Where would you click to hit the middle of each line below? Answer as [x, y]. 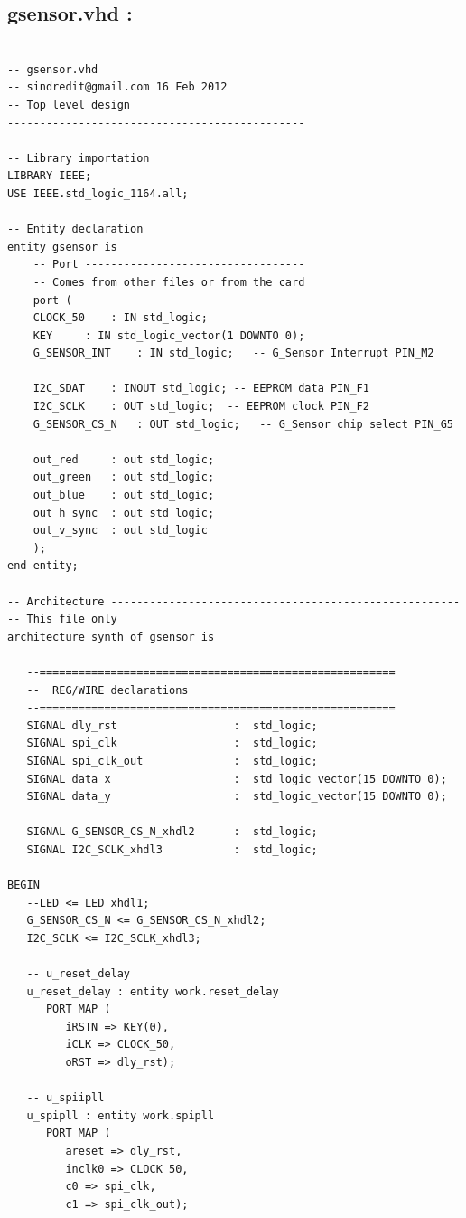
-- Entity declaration [75, 229]
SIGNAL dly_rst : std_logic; [172, 725]
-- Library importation [79, 158]
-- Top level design [69, 105]
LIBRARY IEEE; [50, 176]
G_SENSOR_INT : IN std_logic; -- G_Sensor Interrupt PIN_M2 [233, 353]
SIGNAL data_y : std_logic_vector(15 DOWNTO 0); [237, 797]
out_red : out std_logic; [124, 459]
